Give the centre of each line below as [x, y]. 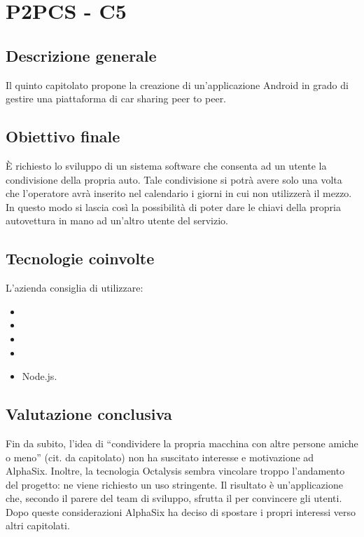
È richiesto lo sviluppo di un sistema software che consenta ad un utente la [166, 165]
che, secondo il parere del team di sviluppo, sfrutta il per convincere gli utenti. [174, 498]
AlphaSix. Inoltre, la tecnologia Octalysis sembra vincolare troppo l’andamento [175, 471]
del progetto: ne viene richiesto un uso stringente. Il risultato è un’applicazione [174, 484]
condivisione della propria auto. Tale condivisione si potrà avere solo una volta [174, 179]
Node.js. [40, 376]
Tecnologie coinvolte [80, 258]
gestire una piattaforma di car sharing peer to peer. [116, 98]
